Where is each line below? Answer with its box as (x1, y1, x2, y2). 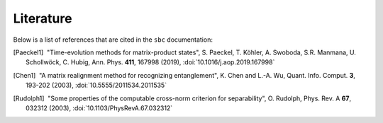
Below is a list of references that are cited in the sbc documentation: (13, 35, 213, 44)
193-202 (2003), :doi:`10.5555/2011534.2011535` (26, 81, 167, 90)
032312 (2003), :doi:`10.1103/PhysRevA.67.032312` (26, 103, 173, 112)
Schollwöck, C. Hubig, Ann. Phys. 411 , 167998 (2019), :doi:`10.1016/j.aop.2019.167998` (26, 58, 275, 66)
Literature (13, 11, 72, 26)
